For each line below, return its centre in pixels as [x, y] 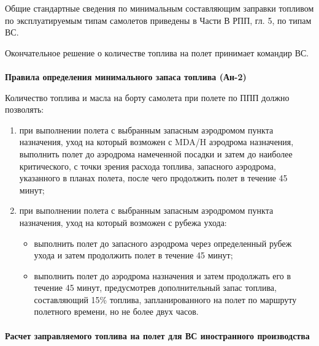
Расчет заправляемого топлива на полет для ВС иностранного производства [157, 335]
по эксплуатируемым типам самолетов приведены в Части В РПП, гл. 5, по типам [158, 20]
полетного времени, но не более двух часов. [116, 311]
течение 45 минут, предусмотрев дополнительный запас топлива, [155, 288]
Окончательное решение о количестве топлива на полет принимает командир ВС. [157, 52]
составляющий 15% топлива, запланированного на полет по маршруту [165, 299]
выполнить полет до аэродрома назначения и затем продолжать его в [163, 275]
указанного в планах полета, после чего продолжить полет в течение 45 [153, 178]
